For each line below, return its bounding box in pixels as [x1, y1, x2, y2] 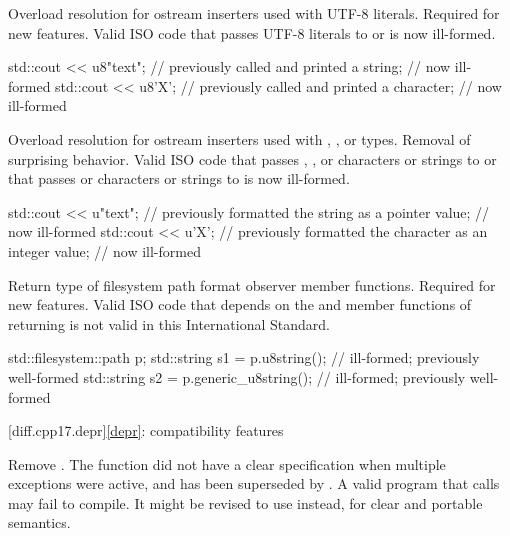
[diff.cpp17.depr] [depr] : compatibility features [8, 420, 284, 441]
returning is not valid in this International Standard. [8, 313, 330, 334]
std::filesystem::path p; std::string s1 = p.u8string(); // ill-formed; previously [8, 347, 480, 368]
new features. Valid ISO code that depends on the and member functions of [8, 294, 472, 315]
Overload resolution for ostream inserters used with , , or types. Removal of [8, 128, 471, 149]
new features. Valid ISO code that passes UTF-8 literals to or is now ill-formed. [8, 22, 496, 43]
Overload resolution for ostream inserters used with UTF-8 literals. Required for [8, 3, 500, 23]
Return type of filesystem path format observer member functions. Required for [8, 274, 496, 295]
